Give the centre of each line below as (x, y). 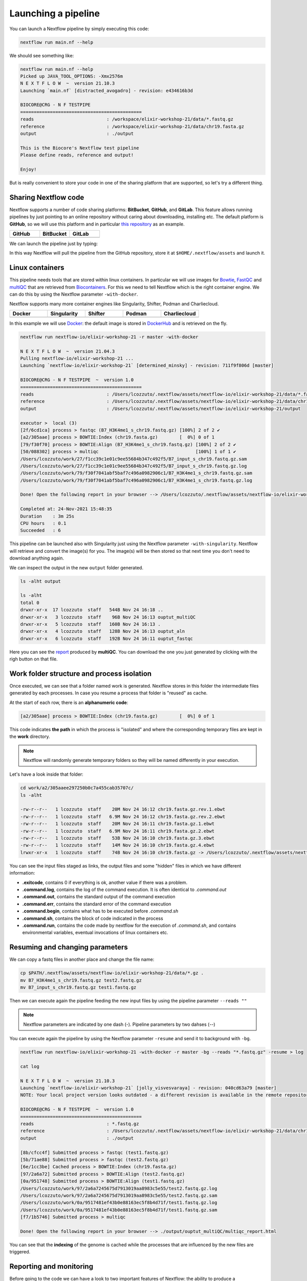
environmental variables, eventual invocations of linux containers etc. (95, 933)
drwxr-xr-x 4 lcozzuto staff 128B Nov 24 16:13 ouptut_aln (103, 631)
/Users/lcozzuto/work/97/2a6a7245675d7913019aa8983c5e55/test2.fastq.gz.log (119, 1188)
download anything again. (37, 558)
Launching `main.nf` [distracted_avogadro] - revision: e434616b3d (107, 90)
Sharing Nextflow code (47, 197)
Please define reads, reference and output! (77, 155)
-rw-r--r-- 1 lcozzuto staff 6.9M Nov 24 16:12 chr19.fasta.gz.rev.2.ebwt (123, 817)
